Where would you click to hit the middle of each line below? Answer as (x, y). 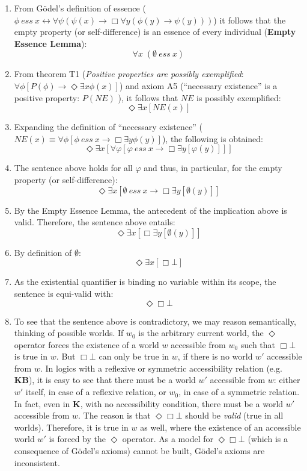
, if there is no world (215, 356)
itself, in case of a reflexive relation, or (96, 392)
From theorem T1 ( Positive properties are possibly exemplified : (129, 74)
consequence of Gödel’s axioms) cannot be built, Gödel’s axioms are (139, 451)
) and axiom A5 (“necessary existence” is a (198, 85)
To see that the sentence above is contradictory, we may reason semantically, (155, 321)
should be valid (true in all (234, 415)
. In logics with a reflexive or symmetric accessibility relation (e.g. (161, 368)
